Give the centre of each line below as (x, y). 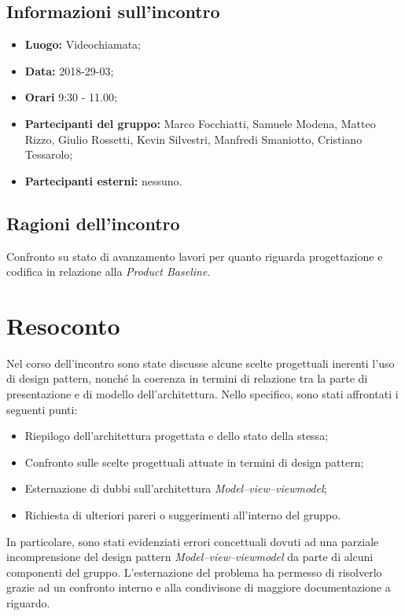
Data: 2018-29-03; (69, 70)
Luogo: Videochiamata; (83, 44)
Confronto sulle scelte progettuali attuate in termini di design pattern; (194, 462)
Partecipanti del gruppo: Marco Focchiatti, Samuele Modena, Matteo (200, 123)
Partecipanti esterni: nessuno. (103, 180)
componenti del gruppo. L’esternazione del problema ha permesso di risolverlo (194, 572)
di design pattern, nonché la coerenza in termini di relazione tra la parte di (187, 378)
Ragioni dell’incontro (93, 223)
